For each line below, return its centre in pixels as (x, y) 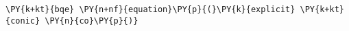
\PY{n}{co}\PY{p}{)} (92, 21)
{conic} (23, 21)
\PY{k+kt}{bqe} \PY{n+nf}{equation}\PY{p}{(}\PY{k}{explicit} (151, 9)
